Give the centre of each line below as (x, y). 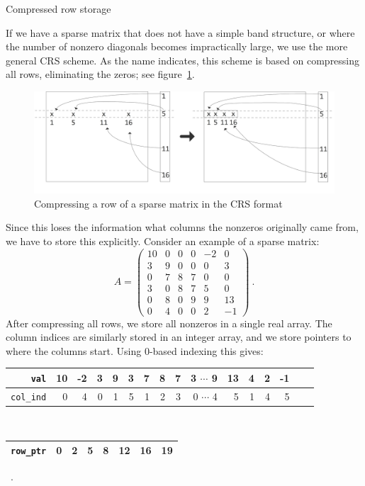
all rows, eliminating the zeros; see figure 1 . (100, 74)
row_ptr (29, 452)
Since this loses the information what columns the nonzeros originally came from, (182, 227)
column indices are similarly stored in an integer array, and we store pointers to (179, 337)
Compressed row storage (58, 9)
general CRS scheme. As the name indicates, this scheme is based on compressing (183, 60)
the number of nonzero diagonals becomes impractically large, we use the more (177, 46)
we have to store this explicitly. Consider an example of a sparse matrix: (163, 241)
